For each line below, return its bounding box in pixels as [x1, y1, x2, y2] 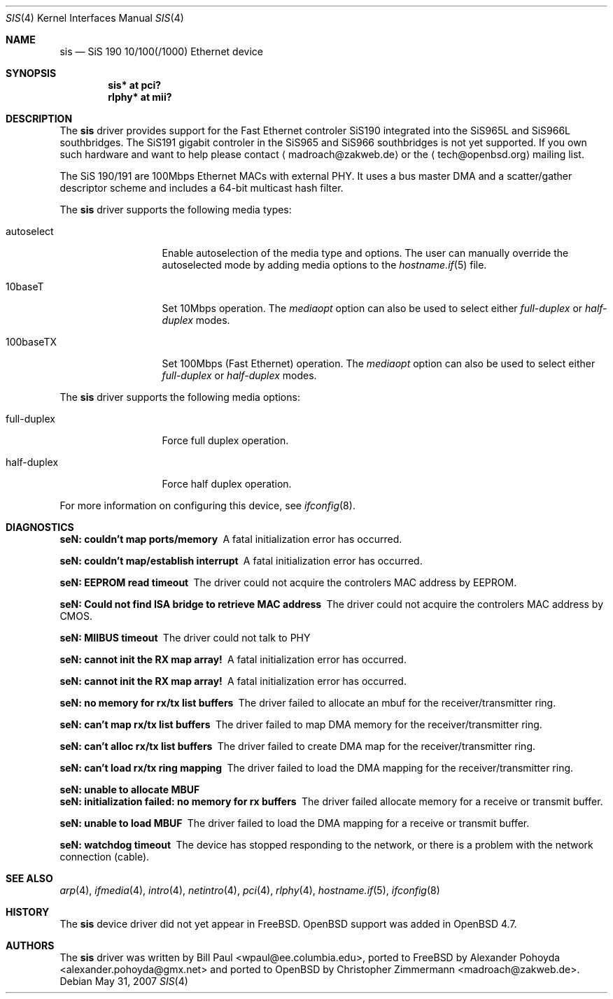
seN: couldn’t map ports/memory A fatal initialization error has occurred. [59, 533, 402, 545]
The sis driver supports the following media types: [59, 204, 292, 215]
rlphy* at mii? [108, 91, 172, 103]
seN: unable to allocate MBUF [59, 784, 200, 795]
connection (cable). [59, 851, 150, 863]
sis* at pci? [108, 79, 162, 91]
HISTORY [6, 906, 50, 918]
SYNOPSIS [6, 67, 57, 79]
